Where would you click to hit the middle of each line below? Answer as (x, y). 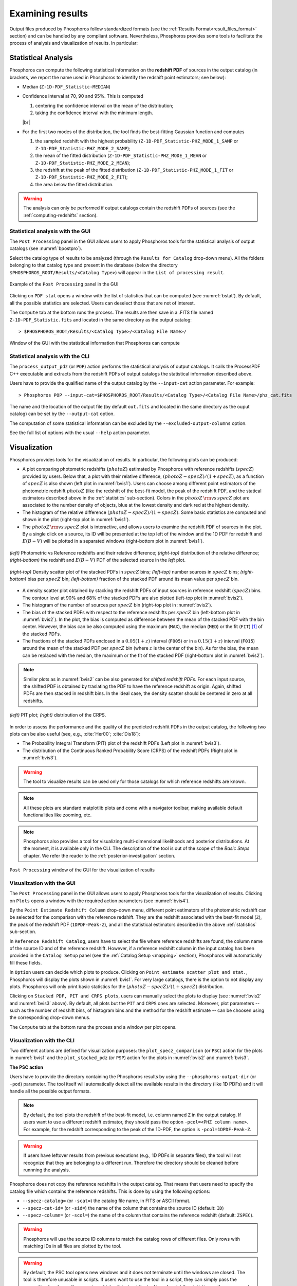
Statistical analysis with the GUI (50, 231)
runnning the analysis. (47, 1170)
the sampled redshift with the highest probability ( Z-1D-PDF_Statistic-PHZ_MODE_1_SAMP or (137, 141)
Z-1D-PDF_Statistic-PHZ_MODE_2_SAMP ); (83, 148)
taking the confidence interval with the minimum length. (94, 113)
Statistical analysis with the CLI (50, 356)
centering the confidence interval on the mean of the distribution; (104, 105)
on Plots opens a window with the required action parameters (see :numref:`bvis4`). (100, 901)
